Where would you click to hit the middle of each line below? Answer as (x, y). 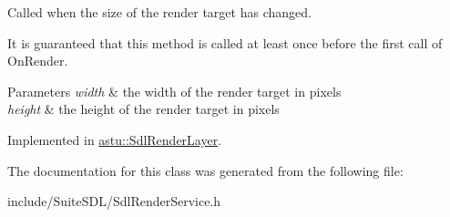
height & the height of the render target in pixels (143, 109)
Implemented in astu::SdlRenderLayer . (115, 139)
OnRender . (38, 61)
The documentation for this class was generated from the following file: (205, 170)
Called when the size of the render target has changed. (159, 12)
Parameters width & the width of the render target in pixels (174, 91)
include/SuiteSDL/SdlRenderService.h (114, 201)
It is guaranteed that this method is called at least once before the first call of (225, 42)
